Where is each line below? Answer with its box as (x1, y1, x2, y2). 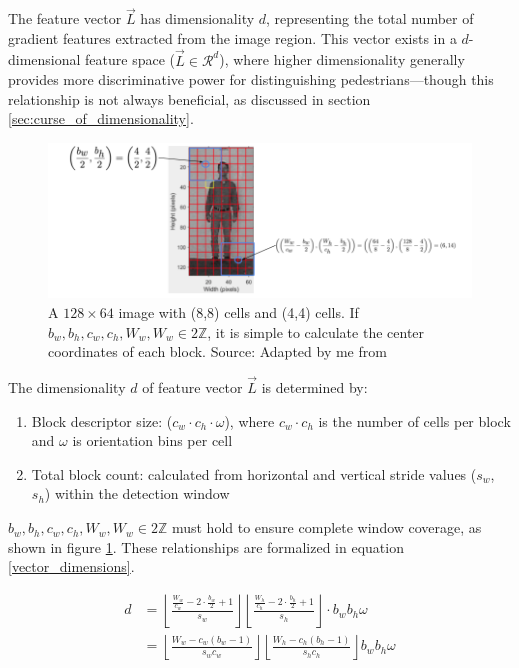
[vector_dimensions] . (8, 556, 135, 577)
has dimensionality (140, 8, 255, 29)
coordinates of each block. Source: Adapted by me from (48, 341, 387, 362)
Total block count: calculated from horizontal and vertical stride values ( (31, 463, 477, 484)
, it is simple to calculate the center (207, 321, 425, 342)
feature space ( (85, 49, 176, 70)
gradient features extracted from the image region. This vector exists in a (8, 27, 457, 48)
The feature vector (8, 8, 122, 29)
